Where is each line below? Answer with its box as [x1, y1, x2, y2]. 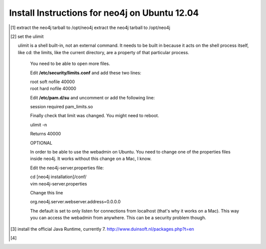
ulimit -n [30, 122, 47, 127]
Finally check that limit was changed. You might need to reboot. [30, 113, 160, 119]
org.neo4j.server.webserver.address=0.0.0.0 [30, 199, 121, 205]
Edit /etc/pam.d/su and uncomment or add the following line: [30, 94, 155, 100]
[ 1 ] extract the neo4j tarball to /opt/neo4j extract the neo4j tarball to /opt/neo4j [10, 25, 170, 31]
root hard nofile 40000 [30, 86, 76, 92]
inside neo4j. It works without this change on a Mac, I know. [30, 156, 152, 162]
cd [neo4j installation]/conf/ [30, 174, 87, 180]
